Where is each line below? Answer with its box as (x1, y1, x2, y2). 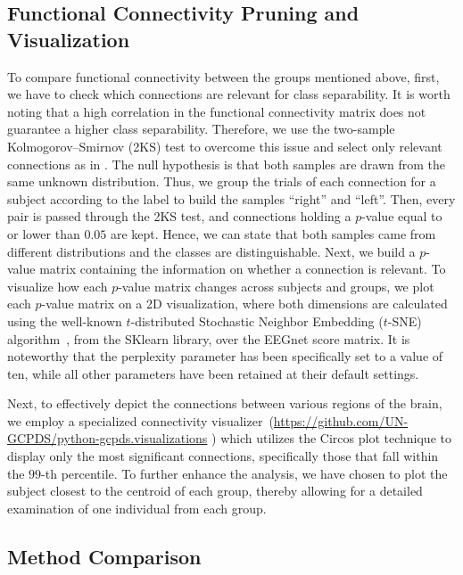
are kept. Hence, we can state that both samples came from (110, 224, 436, 242)
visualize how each (7, 276, 108, 295)
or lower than (7, 224, 80, 242)
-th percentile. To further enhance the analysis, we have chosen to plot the (41, 464, 448, 482)
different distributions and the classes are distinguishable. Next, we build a (7, 242, 416, 260)
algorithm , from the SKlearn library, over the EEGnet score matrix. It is (7, 329, 410, 348)
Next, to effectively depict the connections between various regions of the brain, (7, 394, 442, 413)
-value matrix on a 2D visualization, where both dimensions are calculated (41, 294, 448, 313)
